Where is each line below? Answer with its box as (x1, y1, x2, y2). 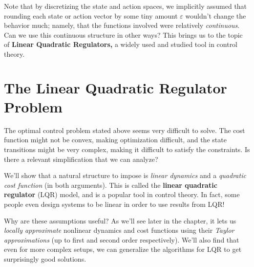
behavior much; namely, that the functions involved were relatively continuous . (4, 20, 240, 30)
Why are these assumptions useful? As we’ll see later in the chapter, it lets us (4, 215, 236, 225)
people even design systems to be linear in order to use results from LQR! (4, 199, 225, 209)
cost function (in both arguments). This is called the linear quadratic (4, 179, 217, 190)
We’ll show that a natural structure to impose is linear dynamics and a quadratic (4, 170, 246, 180)
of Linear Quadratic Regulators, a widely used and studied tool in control (4, 39, 238, 49)
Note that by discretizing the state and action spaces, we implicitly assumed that (4, 1, 247, 11)
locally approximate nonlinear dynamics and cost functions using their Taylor (4, 225, 234, 235)
